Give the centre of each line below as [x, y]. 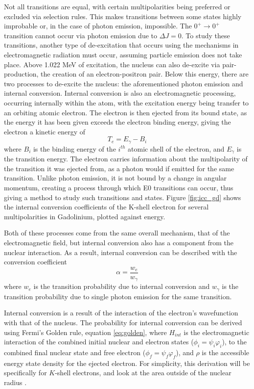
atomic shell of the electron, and [176, 148]
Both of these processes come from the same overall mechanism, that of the [117, 233]
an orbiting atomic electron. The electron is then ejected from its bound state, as [126, 112]
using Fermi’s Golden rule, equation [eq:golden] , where [85, 332]
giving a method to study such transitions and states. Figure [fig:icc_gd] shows [123, 197]
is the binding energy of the [74, 148]
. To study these [206, 35]
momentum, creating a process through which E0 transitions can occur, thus [119, 187]
